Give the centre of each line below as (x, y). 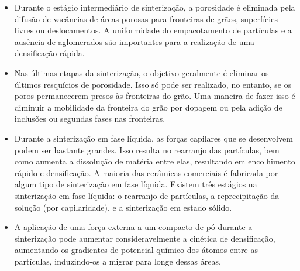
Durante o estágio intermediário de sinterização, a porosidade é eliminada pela (155, 7)
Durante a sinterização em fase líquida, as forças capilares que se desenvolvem (154, 138)
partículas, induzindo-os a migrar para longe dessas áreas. (118, 261)
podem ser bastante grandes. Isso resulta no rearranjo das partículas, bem (147, 150)
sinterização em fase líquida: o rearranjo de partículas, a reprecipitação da (147, 195)
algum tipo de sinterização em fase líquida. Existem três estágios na (136, 184)
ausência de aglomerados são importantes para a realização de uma (135, 41)
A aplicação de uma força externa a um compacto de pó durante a (133, 227)
